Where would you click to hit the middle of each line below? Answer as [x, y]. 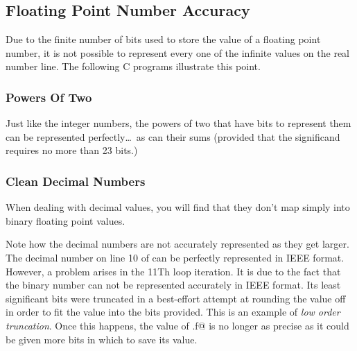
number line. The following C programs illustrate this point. [133, 66]
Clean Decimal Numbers [76, 181]
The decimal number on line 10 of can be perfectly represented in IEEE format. [175, 257]
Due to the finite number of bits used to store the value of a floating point [163, 39]
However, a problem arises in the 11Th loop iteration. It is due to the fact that [173, 271]
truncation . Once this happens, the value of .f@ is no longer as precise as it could [177, 325]
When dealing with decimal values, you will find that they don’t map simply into [178, 207]
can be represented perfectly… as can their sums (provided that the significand [173, 136]
